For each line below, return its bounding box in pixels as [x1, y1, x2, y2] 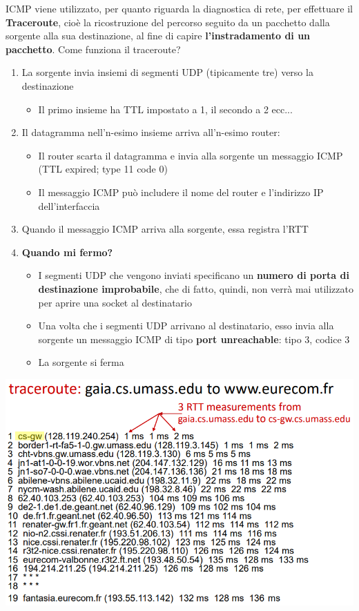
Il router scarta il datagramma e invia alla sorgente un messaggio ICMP [38, 148, 343, 162]
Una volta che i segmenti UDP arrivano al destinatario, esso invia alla [38, 318, 334, 333]
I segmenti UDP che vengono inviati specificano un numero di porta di [38, 268, 349, 282]
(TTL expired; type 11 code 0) [38, 162, 168, 176]
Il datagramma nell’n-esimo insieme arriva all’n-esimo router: [21, 125, 280, 139]
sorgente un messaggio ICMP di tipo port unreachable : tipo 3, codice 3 [38, 331, 350, 346]
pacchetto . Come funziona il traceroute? [6, 41, 181, 56]
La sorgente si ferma [38, 355, 124, 369]
